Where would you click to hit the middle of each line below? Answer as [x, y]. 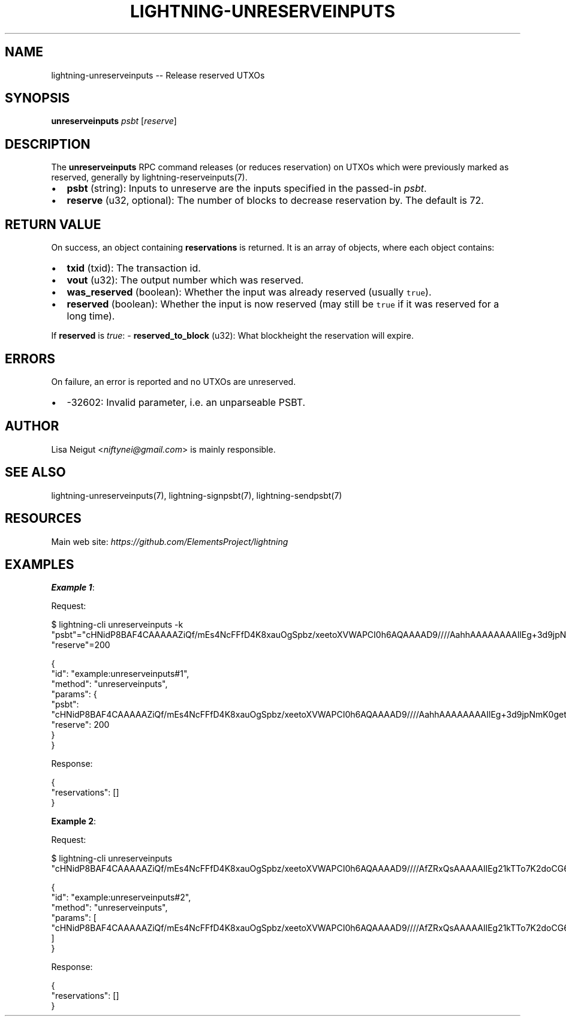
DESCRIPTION [48, 144]
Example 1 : [73, 588]
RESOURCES [43, 519]
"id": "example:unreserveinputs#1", [120, 674]
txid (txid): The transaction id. [134, 268]
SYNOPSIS [37, 98]
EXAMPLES [40, 564]
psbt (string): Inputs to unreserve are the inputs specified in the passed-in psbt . [247, 189]
